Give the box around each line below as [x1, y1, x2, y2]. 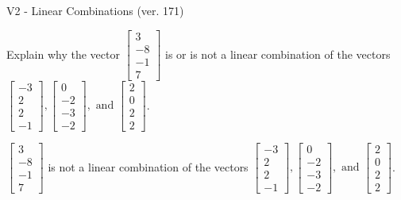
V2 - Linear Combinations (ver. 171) [6, 2, 184, 18]
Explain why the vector [6, 45, 120, 62]
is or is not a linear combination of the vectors [165, 45, 391, 62]
